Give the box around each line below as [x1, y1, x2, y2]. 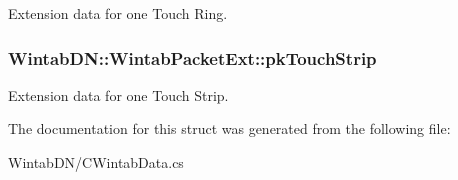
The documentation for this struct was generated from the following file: [8, 118, 451, 139]
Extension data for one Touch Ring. [8, 3, 228, 23]
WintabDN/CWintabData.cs [8, 152, 184, 172]
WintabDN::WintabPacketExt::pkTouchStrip [8, 45, 377, 70]
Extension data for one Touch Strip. [8, 84, 229, 105]
